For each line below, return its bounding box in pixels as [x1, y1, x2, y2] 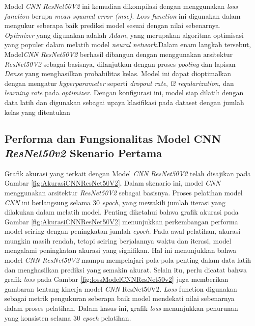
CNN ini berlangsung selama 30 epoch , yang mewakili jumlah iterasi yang [4, 197, 226, 207]
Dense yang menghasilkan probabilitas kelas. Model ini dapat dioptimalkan [4, 68, 231, 79]
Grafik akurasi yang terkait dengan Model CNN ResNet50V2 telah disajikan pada [4, 168, 251, 178]
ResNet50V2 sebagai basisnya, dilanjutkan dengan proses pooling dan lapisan [4, 58, 236, 69]
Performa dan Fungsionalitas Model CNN [4, 131, 221, 146]
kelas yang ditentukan [4, 107, 70, 117]
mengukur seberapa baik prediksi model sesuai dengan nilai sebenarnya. [4, 20, 221, 30]
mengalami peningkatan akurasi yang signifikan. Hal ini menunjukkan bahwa [4, 245, 236, 255]
